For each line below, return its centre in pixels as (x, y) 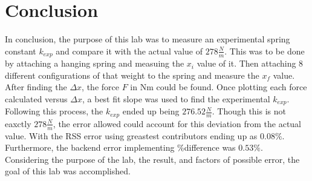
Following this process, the (54, 111)
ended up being (151, 111)
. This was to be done (265, 51)
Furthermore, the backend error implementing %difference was (120, 147)
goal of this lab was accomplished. (68, 171)
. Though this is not (249, 111)
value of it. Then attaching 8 (250, 63)
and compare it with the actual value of (129, 51)
